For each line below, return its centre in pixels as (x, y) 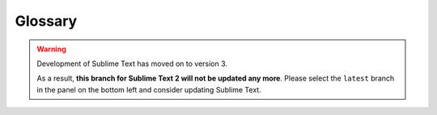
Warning (51, 49)
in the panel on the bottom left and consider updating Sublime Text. (149, 89)
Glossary (46, 21)
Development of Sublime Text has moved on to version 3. (132, 64)
